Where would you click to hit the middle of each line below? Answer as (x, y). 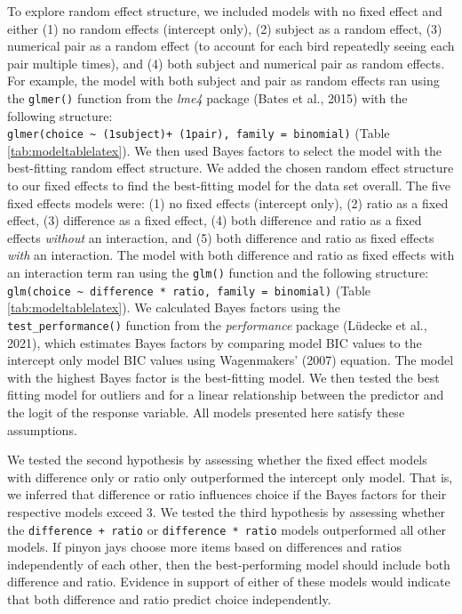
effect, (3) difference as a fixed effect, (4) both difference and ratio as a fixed (215, 220)
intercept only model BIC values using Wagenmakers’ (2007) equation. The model (231, 360)
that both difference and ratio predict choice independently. (169, 598)
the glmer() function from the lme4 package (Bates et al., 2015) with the (207, 97)
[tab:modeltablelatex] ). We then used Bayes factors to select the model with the (224, 150)
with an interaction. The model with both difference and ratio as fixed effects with (231, 255)
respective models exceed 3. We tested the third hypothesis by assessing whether (227, 511)
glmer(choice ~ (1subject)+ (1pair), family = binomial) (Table (199, 133)
